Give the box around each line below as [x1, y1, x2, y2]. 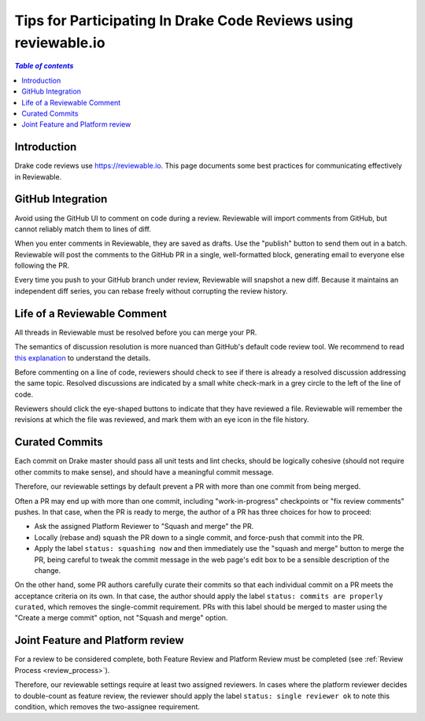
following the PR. [14, 261, 70, 271]
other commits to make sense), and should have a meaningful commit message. [14, 467, 275, 476]
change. [34, 565, 61, 575]
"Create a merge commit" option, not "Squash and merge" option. [14, 613, 228, 623]
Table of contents [14, 61, 74, 71]
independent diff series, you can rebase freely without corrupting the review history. [14, 286, 288, 295]
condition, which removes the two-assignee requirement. [14, 701, 201, 712]
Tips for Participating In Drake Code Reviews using [14, 12, 353, 29]
